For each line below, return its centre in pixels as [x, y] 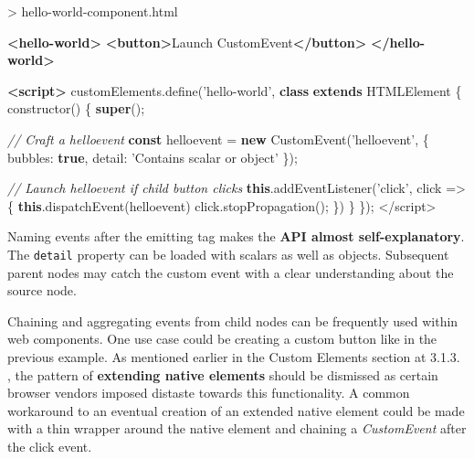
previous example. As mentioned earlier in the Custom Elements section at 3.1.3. [234, 356]
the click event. [50, 446]
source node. [42, 290]
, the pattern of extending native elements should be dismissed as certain [223, 374]
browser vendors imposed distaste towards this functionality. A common [209, 393]
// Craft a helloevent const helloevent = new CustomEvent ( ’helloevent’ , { [218, 139]
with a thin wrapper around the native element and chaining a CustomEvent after [237, 428]
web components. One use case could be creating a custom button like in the [222, 339]
